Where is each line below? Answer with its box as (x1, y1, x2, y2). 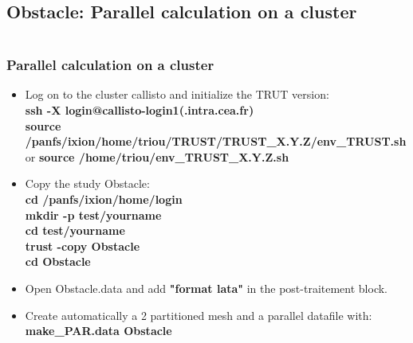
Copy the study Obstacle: (25, 175, 150, 192)
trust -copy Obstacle (25, 237, 140, 254)
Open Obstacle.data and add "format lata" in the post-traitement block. (25, 279, 387, 296)
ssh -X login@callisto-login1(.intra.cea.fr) (25, 102, 254, 119)
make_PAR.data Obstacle (25, 322, 172, 339)
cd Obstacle (25, 253, 91, 270)
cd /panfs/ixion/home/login (25, 190, 183, 207)
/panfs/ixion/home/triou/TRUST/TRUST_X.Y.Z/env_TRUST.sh (25, 133, 407, 150)
